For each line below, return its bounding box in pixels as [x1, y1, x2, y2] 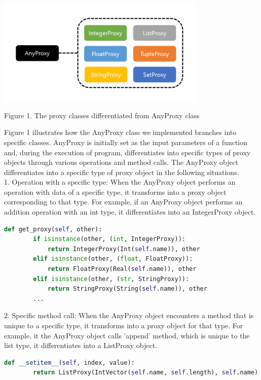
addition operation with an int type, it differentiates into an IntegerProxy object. [4, 206, 256, 217]
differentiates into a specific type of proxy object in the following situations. [4, 166, 239, 177]
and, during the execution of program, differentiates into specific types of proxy [4, 147, 251, 157]
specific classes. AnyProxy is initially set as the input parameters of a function [4, 136, 248, 147]
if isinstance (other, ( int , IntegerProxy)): [33, 235, 185, 243]
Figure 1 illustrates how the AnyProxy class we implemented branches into [4, 127, 237, 137]
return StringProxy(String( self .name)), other [47, 285, 207, 293]
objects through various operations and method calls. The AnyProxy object [4, 157, 239, 167]
